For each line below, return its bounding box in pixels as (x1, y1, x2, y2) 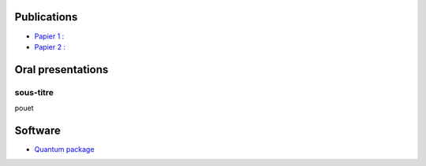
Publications (14, 10, 78, 24)
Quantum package (34, 144, 95, 153)
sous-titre (14, 87, 54, 98)
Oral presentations (14, 63, 109, 76)
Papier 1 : (34, 31, 65, 41)
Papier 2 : (34, 42, 66, 51)
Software (14, 124, 61, 137)
